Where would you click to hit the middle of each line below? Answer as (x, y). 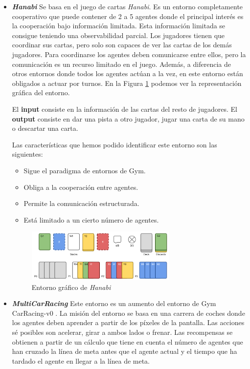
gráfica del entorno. (41, 92)
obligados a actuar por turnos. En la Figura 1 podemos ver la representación (127, 83)
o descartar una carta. (45, 128)
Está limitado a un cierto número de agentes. (91, 219)
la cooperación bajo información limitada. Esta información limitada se (119, 26)
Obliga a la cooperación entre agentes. (81, 187)
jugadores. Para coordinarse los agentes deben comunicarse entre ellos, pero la (129, 54)
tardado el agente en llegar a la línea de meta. (81, 360)
